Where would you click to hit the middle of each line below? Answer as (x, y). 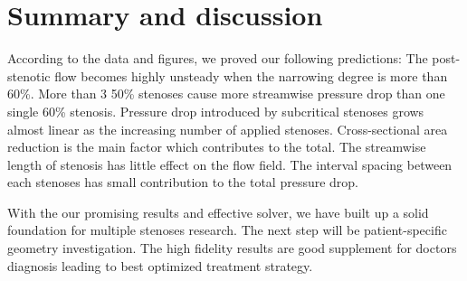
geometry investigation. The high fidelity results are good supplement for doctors (232, 248)
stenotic (29, 75)
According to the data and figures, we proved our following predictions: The (218, 58)
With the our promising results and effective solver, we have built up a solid (218, 212)
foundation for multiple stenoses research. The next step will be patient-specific (227, 230)
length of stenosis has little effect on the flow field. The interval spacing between (230, 164)
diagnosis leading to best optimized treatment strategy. (160, 265)
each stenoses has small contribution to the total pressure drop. (183, 182)
